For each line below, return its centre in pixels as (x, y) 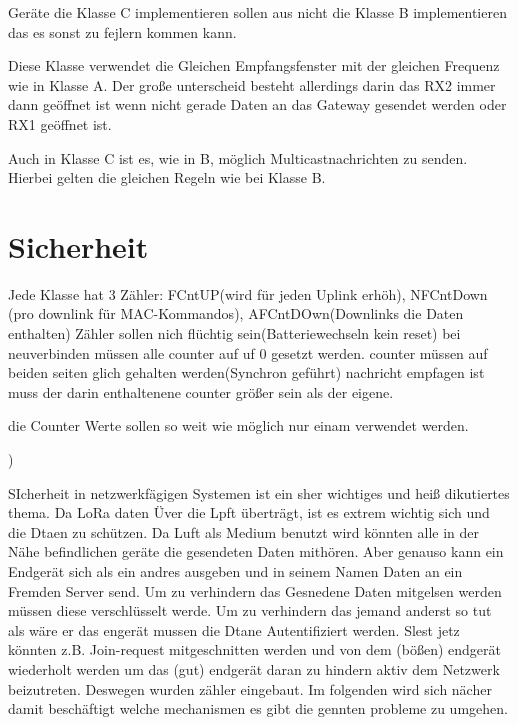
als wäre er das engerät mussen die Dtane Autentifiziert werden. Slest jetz (234, 629)
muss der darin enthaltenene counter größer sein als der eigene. (201, 391)
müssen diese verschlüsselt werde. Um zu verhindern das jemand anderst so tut (250, 610)
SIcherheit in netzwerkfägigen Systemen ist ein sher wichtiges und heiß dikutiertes (259, 492)
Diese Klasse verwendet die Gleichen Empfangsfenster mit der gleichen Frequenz (254, 65)
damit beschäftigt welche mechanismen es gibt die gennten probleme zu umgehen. (258, 708)
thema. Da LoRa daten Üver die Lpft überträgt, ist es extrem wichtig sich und (249, 512)
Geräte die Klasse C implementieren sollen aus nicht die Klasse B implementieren (257, 12)
